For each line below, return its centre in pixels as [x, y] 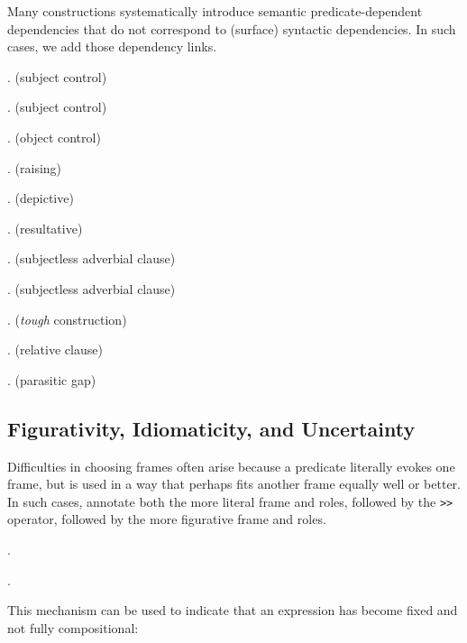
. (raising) [35, 167]
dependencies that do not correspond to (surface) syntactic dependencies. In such [232, 28]
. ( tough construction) [67, 319]
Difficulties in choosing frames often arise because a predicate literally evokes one [231, 466]
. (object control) [54, 137]
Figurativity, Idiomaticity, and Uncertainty [211, 428]
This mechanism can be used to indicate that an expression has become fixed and [233, 610]
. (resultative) [45, 228]
